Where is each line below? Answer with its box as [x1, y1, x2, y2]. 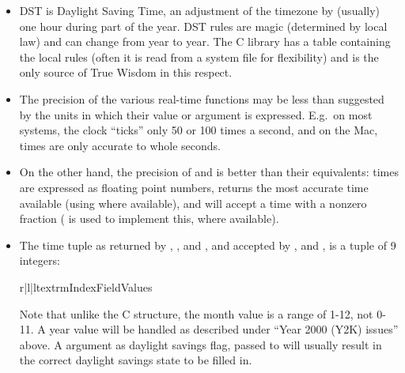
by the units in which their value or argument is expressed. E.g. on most [19, 106, 373, 122]
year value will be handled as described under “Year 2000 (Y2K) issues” [49, 321, 399, 337]
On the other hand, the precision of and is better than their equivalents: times [19, 164, 399, 180]
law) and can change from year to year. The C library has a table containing [19, 33, 391, 50]
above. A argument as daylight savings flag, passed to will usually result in [19, 336, 382, 352]
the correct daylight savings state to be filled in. [19, 352, 252, 368]
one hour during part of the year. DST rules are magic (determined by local [19, 17, 388, 34]
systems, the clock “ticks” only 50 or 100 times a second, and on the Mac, [19, 122, 378, 138]
